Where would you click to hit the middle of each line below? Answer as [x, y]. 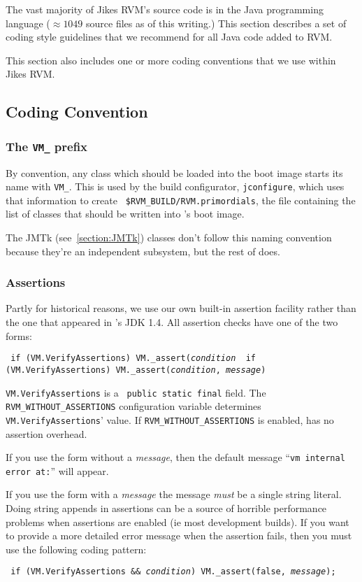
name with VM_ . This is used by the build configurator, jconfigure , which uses [175, 186]
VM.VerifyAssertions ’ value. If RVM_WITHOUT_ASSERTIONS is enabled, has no [170, 419]
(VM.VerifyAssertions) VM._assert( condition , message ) [136, 370]
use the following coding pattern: [76, 549]
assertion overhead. [46, 433]
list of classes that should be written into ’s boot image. [125, 214]
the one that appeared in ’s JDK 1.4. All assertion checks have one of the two [172, 322]
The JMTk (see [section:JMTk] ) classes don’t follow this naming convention [169, 237]
